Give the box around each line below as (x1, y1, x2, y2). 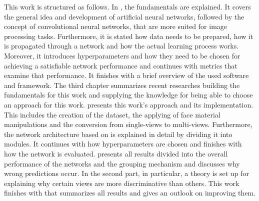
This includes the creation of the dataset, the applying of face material (4, 109, 220, 119)
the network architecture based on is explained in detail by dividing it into (4, 128, 232, 139)
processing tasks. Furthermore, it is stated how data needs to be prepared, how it (4, 30, 253, 41)
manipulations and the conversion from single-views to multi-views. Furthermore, (4, 119, 252, 129)
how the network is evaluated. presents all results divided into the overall (4, 148, 228, 158)
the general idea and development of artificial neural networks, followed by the (4, 11, 244, 21)
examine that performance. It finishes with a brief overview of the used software (4, 70, 249, 80)
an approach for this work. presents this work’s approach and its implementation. (4, 99, 253, 109)
